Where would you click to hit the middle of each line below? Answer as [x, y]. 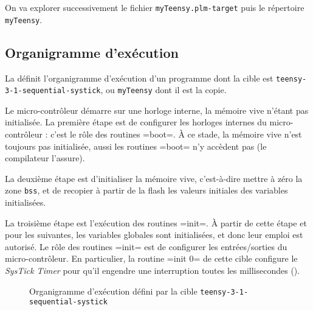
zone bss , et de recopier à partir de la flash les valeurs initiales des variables [146, 190]
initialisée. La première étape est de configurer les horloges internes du [136, 122]
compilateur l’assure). [45, 158]
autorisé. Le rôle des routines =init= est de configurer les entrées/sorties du [146, 246]
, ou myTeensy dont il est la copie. [163, 90]
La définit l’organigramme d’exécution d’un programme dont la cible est [139, 78]
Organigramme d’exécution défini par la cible [113, 291]
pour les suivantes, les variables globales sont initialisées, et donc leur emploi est [154, 235]
